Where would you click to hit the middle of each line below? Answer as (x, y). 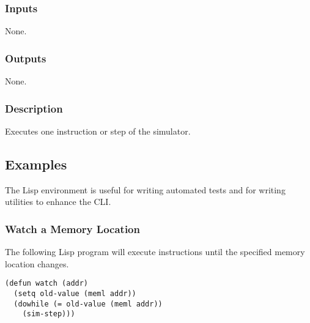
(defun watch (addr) (47, 284)
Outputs (26, 58)
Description (34, 108)
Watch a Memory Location (72, 228)
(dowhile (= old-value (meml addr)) (88, 304)
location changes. (37, 263)
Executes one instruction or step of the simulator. (98, 131)
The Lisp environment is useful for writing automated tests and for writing (145, 189)
